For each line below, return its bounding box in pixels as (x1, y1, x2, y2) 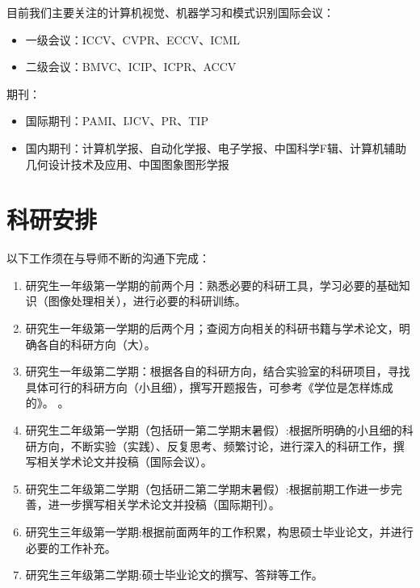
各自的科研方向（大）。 (36, 335, 156, 352)
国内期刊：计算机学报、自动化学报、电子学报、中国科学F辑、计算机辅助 (25, 139, 406, 156)
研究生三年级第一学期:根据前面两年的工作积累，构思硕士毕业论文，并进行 (25, 523, 414, 540)
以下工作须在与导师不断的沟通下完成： (6, 250, 210, 267)
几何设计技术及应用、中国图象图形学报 (25, 155, 229, 172)
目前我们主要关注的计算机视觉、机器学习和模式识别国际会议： (6, 4, 334, 20)
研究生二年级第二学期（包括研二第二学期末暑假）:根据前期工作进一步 (25, 480, 391, 497)
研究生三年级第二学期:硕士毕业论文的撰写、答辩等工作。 (25, 566, 323, 583)
